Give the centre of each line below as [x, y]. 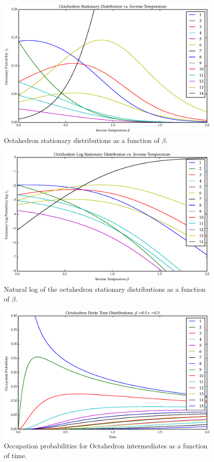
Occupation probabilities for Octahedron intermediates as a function [106, 446]
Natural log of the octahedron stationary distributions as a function [105, 289]
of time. [16, 455]
